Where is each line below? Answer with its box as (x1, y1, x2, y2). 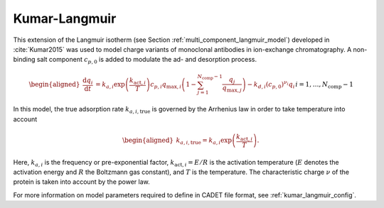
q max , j (222, 84, 242, 94)
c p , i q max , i (150, 80, 181, 90)
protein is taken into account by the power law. (13, 177, 150, 186)
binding (13, 55, 36, 64)
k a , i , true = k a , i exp (176, 136, 233, 146)
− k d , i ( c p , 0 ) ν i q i (247, 79, 295, 90)
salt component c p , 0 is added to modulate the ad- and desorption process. (36, 55, 257, 65)
